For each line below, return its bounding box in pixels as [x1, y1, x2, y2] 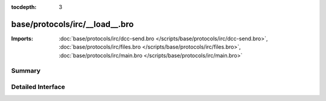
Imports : [11, 35, 33, 42]
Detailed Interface [11, 83, 66, 91]
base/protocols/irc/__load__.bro [11, 19, 134, 29]
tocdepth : [11, 4, 37, 10]
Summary [11, 67, 41, 75]
